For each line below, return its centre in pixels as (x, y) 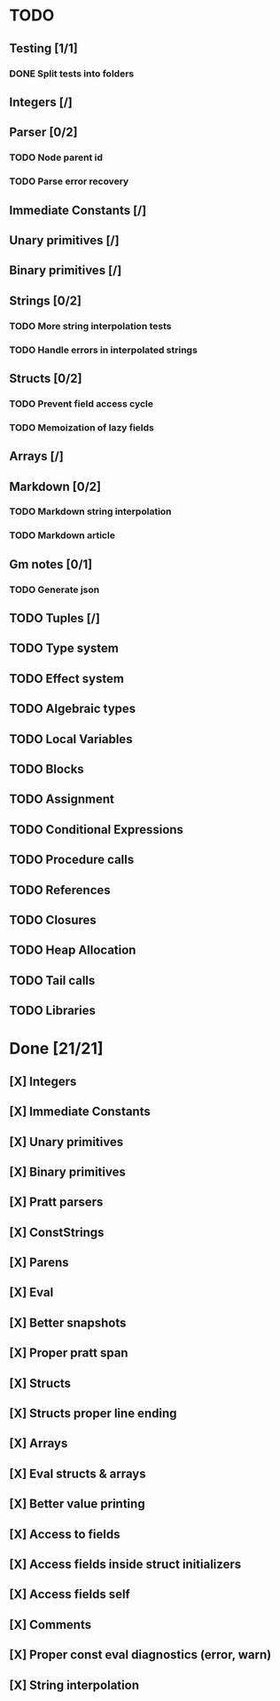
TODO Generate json (54, 589)
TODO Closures (53, 920)
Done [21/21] (56, 1049)
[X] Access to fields (65, 1534)
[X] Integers (43, 1081)
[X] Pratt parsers (56, 1203)
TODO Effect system (66, 679)
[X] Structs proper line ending (93, 1414)
